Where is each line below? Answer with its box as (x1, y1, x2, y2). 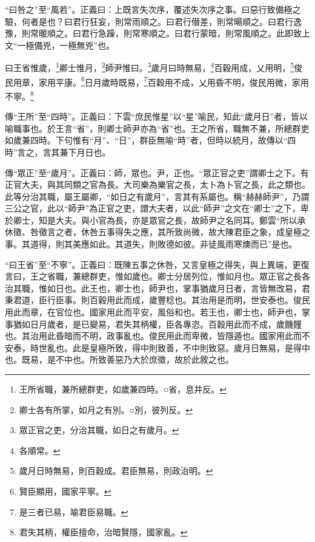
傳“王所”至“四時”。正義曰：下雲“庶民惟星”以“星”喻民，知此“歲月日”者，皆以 (5, 110, 308, 123)
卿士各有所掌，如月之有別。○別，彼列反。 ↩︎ (19, 403, 193, 416)
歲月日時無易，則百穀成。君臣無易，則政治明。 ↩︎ (19, 464, 213, 477)
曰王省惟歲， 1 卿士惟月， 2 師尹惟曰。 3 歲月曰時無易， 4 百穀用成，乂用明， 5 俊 (5, 60, 303, 74)
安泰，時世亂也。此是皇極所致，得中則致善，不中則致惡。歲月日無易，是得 (5, 341, 302, 354)
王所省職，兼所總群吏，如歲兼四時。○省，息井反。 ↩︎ (19, 383, 227, 395)
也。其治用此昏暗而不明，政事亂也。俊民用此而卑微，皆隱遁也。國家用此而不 (5, 329, 310, 342)
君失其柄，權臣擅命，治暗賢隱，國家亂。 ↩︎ (19, 526, 188, 538)
